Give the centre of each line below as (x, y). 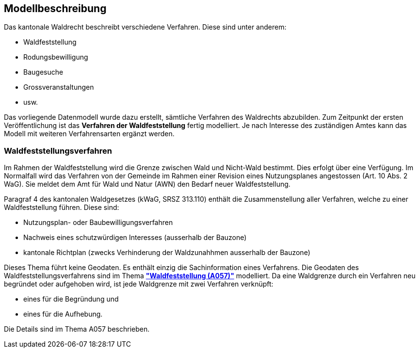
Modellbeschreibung (55, 8)
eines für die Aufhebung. (63, 314)
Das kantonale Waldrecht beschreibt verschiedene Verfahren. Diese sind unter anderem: (145, 27)
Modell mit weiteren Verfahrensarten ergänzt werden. (89, 134)
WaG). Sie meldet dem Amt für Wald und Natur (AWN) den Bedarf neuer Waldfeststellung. (147, 184)
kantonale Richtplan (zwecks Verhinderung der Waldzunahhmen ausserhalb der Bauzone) (167, 253)
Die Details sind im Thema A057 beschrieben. (77, 329)
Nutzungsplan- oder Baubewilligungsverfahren (98, 223)
